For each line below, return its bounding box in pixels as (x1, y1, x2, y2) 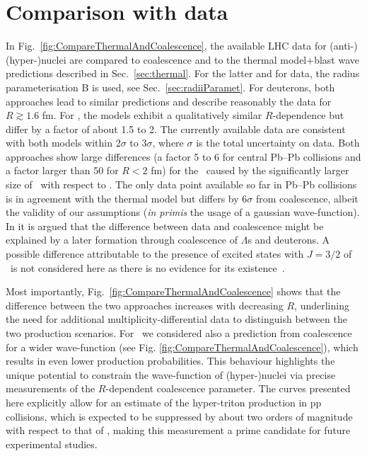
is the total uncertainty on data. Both (196, 135, 360, 150)
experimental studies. (6, 436, 98, 451)
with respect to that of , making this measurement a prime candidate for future (6, 423, 351, 438)
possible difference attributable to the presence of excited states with (6, 246, 304, 261)
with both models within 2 (6, 135, 121, 150)
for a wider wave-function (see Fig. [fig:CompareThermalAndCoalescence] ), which (6, 339, 359, 354)
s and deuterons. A (247, 232, 330, 247)
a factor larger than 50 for (6, 163, 119, 178)
